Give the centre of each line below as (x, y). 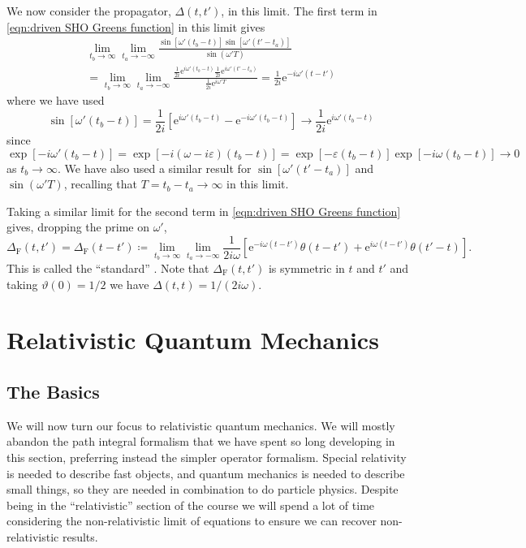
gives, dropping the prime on (78, 227)
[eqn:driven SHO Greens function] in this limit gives (136, 26)
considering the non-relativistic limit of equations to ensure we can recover (192, 521)
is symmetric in (306, 268)
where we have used (56, 100)
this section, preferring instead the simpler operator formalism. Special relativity (207, 457)
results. (80, 536)
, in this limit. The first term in (299, 11)
